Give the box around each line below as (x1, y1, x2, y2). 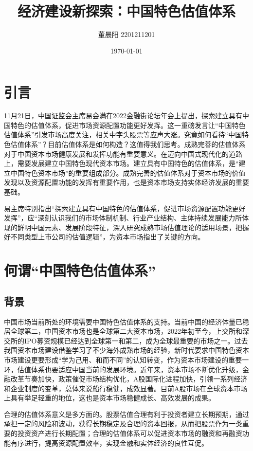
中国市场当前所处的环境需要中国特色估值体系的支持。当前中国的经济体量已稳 (4, 316, 249, 326)
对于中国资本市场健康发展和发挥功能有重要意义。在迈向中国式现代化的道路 (4, 148, 242, 159)
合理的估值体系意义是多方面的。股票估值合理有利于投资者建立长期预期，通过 (4, 409, 249, 419)
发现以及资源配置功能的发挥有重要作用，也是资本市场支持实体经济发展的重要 (4, 177, 249, 187)
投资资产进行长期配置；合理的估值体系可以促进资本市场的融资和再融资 (17, 428, 242, 438)
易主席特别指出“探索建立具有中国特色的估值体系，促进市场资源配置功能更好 (4, 203, 246, 213)
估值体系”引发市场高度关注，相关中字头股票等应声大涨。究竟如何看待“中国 (4, 129, 242, 140)
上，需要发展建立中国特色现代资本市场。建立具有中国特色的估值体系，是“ (4, 158, 239, 168)
